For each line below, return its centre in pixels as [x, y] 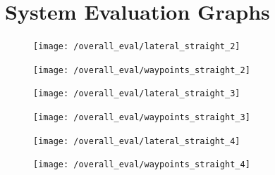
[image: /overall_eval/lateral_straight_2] [137, 47]
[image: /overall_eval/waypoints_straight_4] [142, 165]
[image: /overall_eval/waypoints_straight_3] [142, 118]
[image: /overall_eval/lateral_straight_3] [137, 94]
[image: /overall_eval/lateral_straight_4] [137, 141]
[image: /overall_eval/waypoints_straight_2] [142, 70]
